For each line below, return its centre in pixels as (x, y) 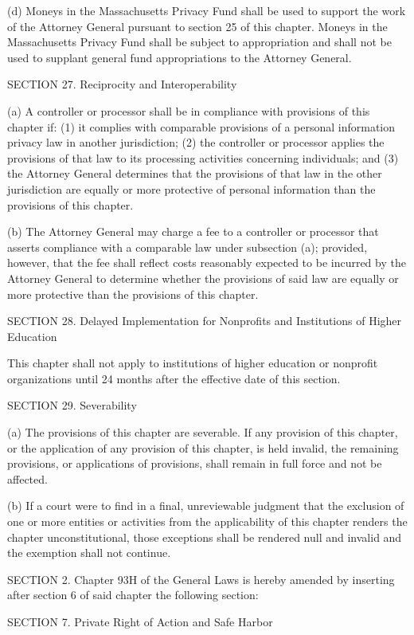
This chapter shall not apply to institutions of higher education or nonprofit (193, 363)
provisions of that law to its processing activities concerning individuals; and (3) (203, 157)
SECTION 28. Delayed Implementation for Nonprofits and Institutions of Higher (205, 321)
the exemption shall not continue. (89, 553)
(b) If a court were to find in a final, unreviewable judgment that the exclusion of (206, 506)
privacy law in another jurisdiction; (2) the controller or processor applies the (196, 142)
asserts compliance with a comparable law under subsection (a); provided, (187, 247)
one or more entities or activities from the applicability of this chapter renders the (207, 521)
